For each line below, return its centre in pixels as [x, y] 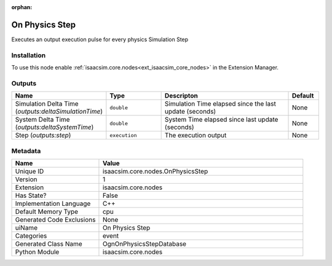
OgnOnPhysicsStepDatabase [144, 244]
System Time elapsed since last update [221, 120]
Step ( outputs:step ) [43, 135]
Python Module [37, 252]
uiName [26, 227]
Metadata [26, 151]
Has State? [31, 195]
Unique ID [30, 171]
